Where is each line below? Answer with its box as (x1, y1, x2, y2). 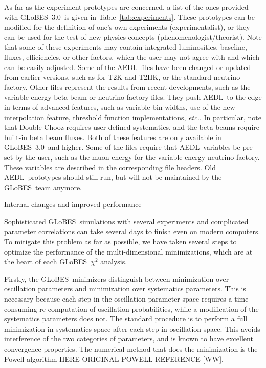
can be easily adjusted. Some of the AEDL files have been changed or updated (4, 61, 251, 72)
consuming (4, 303, 37, 314)
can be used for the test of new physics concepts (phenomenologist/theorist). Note (4, 31, 262, 42)
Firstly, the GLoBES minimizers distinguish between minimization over (4, 273, 229, 284)
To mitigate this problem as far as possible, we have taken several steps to (4, 236, 237, 247)
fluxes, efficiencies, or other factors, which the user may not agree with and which (4, 51, 260, 62)
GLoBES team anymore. (4, 181, 82, 192)
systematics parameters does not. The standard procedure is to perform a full (4, 313, 248, 324)
